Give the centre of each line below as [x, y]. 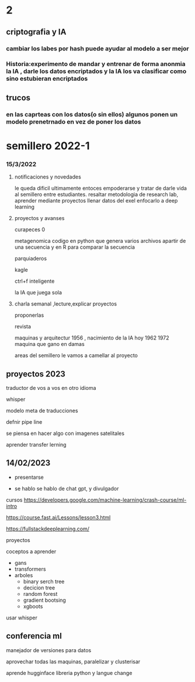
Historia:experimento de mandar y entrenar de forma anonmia [96, 64]
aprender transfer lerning [36, 445]
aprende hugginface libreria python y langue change [69, 673]
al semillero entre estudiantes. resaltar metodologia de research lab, [96, 194]
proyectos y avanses [39, 218]
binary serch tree [44, 581]
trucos [18, 97]
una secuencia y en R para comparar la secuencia [75, 247]
